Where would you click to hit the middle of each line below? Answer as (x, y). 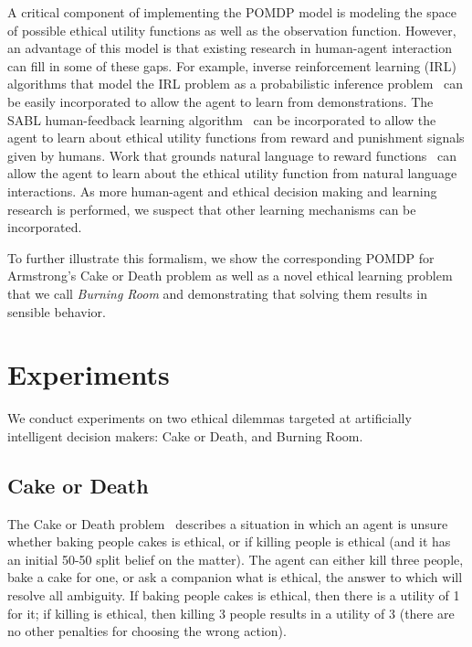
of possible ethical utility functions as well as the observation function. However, (232, 30)
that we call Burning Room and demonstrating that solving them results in (217, 293)
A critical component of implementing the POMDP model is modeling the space (232, 12)
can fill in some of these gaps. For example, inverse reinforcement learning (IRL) (232, 65)
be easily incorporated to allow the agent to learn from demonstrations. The (220, 101)
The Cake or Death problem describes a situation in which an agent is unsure (228, 523)
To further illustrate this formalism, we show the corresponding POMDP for (221, 257)
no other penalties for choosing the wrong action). (147, 631)
